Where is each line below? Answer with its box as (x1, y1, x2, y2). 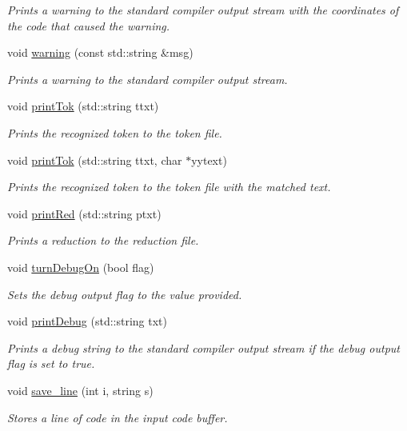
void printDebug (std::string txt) (7, 313, 167, 329)
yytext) (191, 151, 227, 168)
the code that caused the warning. (7, 17, 170, 34)
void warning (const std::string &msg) (7, 44, 194, 61)
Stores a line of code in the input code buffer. (7, 409, 228, 425)
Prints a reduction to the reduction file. (7, 232, 199, 249)
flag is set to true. (7, 355, 95, 372)
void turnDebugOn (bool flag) (7, 258, 154, 275)
